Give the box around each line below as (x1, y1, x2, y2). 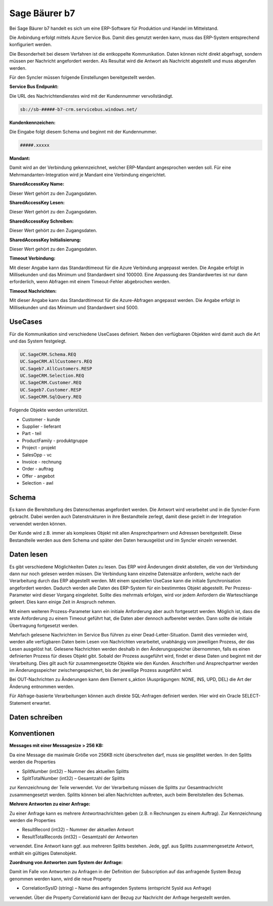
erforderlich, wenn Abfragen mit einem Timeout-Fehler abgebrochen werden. (9, 279, 171, 285)
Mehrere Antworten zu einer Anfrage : (9, 801, 90, 807)
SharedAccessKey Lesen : (9, 199, 65, 205)
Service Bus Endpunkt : (9, 83, 59, 90)
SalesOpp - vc (22, 452, 52, 458)
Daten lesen (9, 550, 48, 559)
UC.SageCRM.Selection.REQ (20, 373, 84, 379)
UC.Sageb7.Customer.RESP (20, 387, 82, 393)
